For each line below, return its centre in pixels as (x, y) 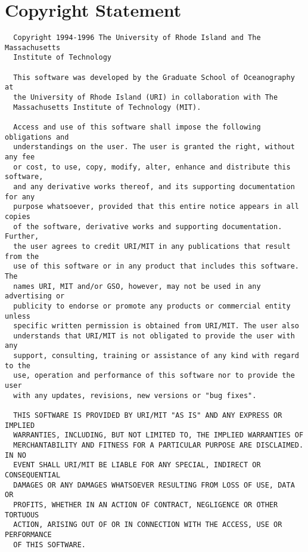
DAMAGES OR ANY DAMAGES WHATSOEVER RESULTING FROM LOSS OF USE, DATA (154, 485)
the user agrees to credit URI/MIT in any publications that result (152, 246)
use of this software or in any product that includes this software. (156, 266)
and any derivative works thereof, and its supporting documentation (154, 186)
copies (18, 216)
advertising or (35, 296)
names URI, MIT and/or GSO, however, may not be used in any (137, 286)
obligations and (37, 137)
